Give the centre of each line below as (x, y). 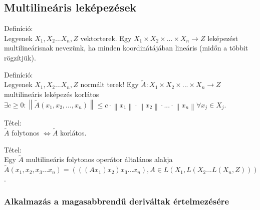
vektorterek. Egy (106, 38)
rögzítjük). (20, 57)
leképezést (223, 38)
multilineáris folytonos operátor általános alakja (99, 159)
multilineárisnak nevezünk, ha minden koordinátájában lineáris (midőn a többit (126, 48)
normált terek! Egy (109, 84)
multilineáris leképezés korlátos (52, 94)
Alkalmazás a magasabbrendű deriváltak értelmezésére (117, 201)
